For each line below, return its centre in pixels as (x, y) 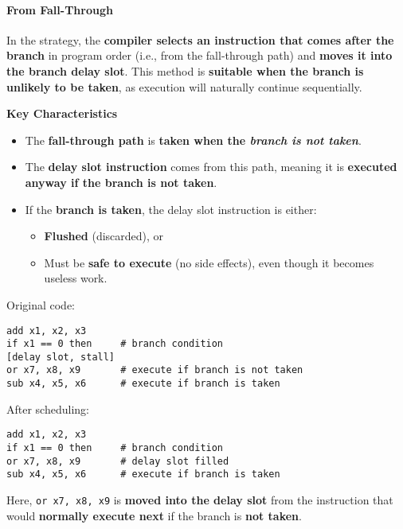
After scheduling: (48, 408)
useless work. (76, 278)
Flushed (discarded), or (104, 236)
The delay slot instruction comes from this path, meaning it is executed (211, 167)
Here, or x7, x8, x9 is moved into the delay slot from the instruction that (200, 500)
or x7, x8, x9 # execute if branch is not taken (155, 370)
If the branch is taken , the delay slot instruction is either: (171, 209)
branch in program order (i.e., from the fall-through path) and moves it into (200, 55)
